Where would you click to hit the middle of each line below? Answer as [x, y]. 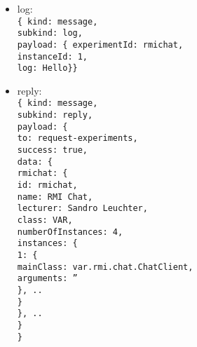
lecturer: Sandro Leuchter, [82, 209]
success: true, [53, 150]
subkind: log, [50, 33]
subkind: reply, [55, 115]
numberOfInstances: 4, [70, 232]
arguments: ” [47, 279]
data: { [35, 162]
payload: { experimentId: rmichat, [100, 45]
